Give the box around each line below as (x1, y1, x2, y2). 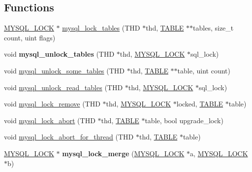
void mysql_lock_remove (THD (4, 99, 100, 109)
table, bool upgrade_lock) (145, 115, 223, 125)
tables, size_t (193, 23, 234, 33)
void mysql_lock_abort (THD (4, 115, 95, 125)
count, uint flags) (4, 32, 56, 42)
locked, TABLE (176, 99, 223, 109)
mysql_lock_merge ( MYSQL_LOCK (62, 148, 185, 158)
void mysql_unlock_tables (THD (4, 49, 115, 59)
